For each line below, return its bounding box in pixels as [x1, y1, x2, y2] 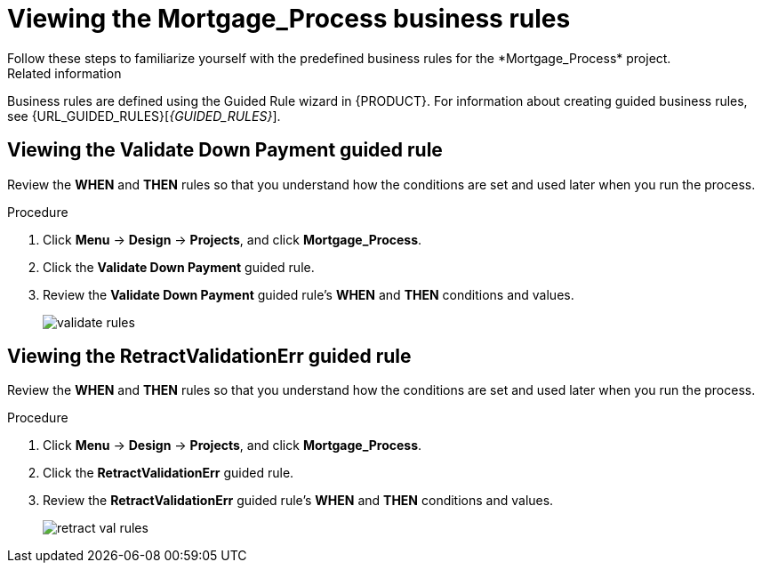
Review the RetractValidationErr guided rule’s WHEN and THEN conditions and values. [43, 493, 554, 509]
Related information [7, 65, 122, 81]
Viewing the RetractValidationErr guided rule [7, 345, 412, 368]
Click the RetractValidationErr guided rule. [43, 465, 294, 481]
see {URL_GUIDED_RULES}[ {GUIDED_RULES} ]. [7, 108, 281, 124]
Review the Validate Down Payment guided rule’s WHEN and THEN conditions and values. [43, 286, 574, 302]
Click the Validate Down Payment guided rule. [43, 259, 315, 275]
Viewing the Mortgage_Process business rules [7, 4, 571, 34]
